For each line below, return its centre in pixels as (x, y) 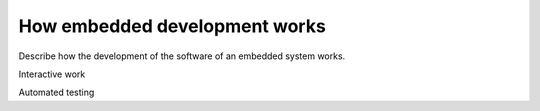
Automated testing (56, 92)
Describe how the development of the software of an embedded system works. (182, 56)
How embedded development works (172, 26)
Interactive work (52, 74)
